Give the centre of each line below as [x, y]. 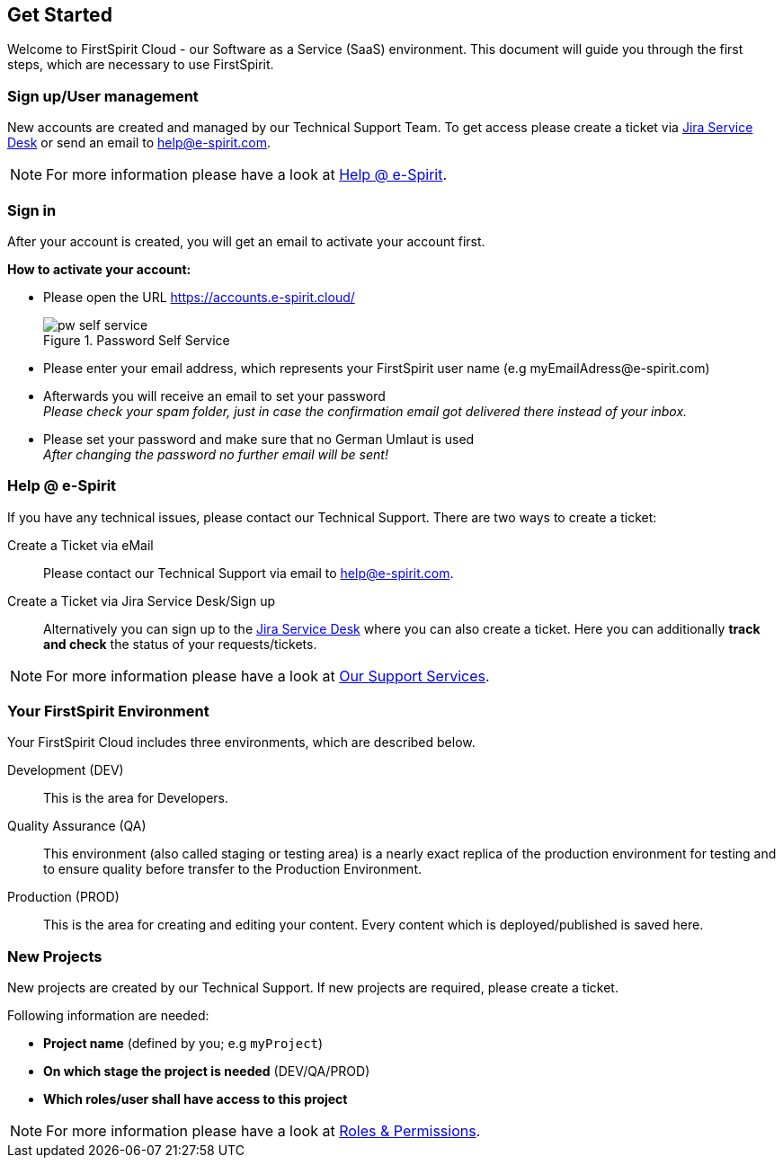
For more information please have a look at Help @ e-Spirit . [247, 175]
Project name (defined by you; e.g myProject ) [183, 1044]
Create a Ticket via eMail [80, 545]
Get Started [60, 15]
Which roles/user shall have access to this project [196, 1099]
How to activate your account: [99, 269]
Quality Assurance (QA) [77, 826]
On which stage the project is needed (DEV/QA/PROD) [207, 1072]
